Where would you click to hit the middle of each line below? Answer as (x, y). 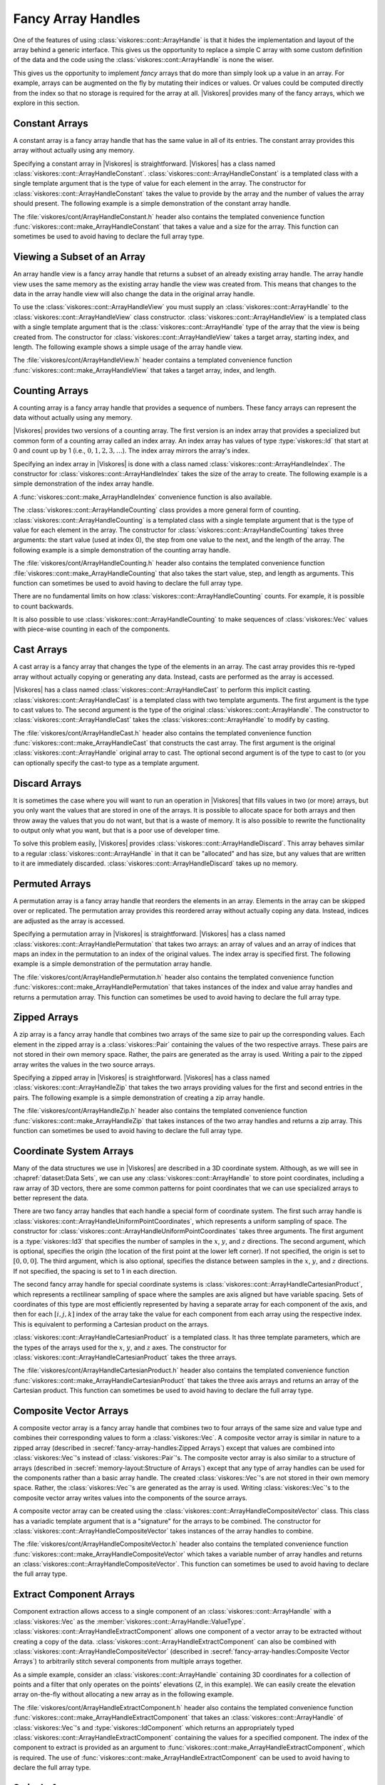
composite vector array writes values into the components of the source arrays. (130, 1498)
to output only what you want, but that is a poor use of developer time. (117, 830)
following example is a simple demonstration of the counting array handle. (122, 550)
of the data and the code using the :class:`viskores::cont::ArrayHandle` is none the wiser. (144, 60)
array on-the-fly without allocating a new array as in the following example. (124, 1694)
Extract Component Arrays (74, 1595)
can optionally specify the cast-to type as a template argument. (106, 763)
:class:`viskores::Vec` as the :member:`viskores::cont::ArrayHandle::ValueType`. (129, 1621)
